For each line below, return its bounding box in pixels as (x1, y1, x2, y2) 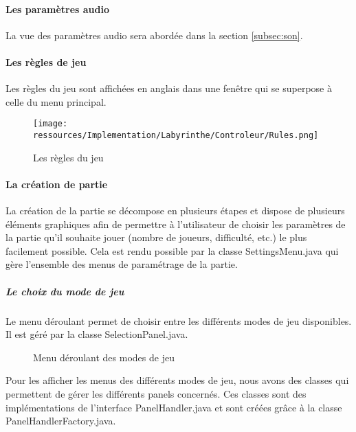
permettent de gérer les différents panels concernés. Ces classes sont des (5, 386, 307, 400)
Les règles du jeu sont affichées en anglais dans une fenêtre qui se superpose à (5, 81, 332, 95)
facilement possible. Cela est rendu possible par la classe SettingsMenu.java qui (5, 243, 339, 258)
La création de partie (5, 177, 108, 191)
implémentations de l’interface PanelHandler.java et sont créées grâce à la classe (5, 400, 342, 414)
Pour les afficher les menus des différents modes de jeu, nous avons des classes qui (5, 373, 349, 387)
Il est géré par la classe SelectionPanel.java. (5, 327, 188, 341)
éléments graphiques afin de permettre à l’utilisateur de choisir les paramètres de (5, 216, 346, 231)
